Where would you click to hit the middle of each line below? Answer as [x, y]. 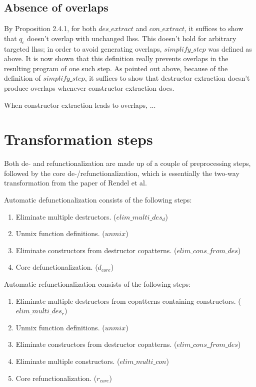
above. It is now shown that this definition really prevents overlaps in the [116, 58]
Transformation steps [78, 139]
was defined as [230, 48]
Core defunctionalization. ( [57, 267]
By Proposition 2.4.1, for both [50, 28]
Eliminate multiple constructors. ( [68, 361]
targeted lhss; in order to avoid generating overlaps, [83, 48]
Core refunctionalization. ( [56, 378]
